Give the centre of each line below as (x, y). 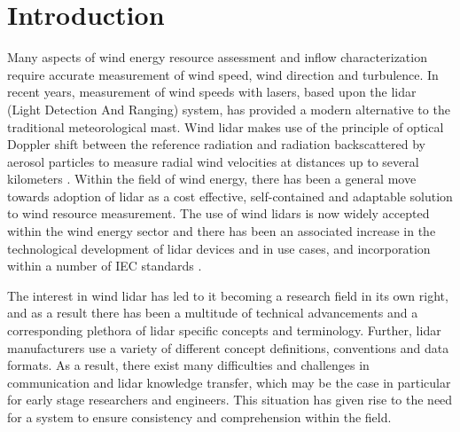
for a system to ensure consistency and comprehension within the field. (199, 417)
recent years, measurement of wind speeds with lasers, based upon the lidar (212, 92)
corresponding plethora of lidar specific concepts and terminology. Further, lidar (224, 330)
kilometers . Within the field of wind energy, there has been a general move (212, 179)
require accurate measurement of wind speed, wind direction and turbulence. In (223, 74)
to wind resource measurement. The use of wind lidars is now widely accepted (218, 213)
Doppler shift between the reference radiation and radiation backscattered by (216, 144)
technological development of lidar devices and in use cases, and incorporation (219, 248)
